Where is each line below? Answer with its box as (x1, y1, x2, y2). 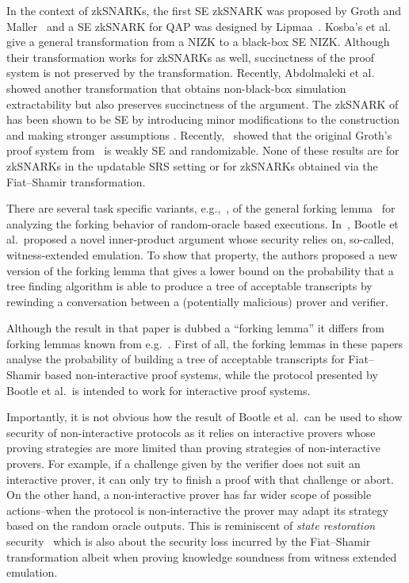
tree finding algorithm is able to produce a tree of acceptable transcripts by (6, 278, 373, 294)
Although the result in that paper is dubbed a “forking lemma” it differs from (6, 320, 384, 336)
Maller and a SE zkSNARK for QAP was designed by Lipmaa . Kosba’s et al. (6, 17, 391, 34)
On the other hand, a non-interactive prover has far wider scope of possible (6, 486, 372, 503)
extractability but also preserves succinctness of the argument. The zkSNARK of (6, 95, 399, 112)
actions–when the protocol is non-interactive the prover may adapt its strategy (6, 501, 388, 518)
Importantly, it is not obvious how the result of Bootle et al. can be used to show (6, 408, 403, 425)
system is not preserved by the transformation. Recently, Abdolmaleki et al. (6, 64, 375, 81)
